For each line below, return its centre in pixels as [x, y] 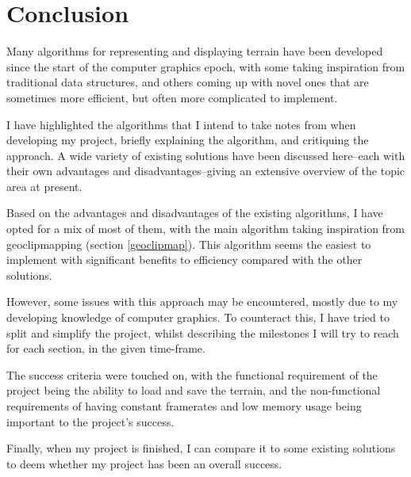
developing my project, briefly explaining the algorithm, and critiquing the [188, 140]
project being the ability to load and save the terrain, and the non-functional [194, 390]
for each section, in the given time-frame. [106, 348]
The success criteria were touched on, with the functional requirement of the [192, 374]
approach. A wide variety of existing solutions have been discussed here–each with [206, 155]
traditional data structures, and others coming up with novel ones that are [188, 82]
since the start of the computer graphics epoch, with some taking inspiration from [206, 66]
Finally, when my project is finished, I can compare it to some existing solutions [201, 448]
